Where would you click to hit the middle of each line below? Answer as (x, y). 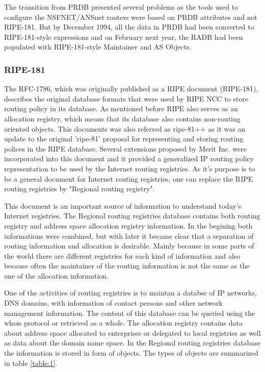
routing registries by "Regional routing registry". (79, 189)
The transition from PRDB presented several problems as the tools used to (121, 7)
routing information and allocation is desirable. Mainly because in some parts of (129, 246)
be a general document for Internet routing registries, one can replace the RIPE (129, 178)
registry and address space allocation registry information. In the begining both (128, 225)
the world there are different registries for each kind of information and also (122, 255)
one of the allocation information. (57, 275)
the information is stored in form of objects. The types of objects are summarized (131, 353)
